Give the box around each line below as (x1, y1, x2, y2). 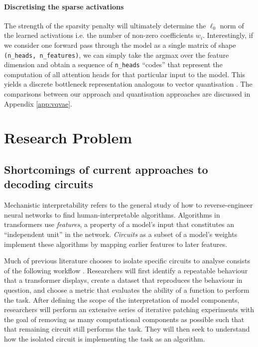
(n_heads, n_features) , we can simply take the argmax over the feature (4, 49, 229, 60)
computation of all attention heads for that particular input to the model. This (4, 69, 246, 79)
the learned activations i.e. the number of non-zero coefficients (4, 30, 194, 40)
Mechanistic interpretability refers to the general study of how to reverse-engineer (4, 200, 253, 210)
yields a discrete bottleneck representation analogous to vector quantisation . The (4, 79, 253, 89)
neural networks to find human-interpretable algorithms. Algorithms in (4, 209, 220, 220)
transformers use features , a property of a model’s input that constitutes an (4, 219, 234, 230)
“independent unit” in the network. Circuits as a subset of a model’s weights (4, 229, 238, 239)
